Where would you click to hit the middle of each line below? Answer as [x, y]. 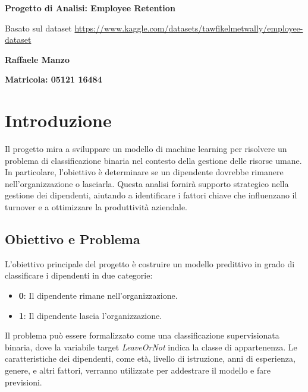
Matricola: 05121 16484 [54, 79]
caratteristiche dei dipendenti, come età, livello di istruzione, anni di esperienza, [150, 358]
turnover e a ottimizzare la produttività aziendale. [96, 207]
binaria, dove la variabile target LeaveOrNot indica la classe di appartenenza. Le [151, 347]
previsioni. [23, 382]
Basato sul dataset [38, 28]
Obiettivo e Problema [73, 239]
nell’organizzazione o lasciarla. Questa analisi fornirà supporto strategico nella [147, 183]
